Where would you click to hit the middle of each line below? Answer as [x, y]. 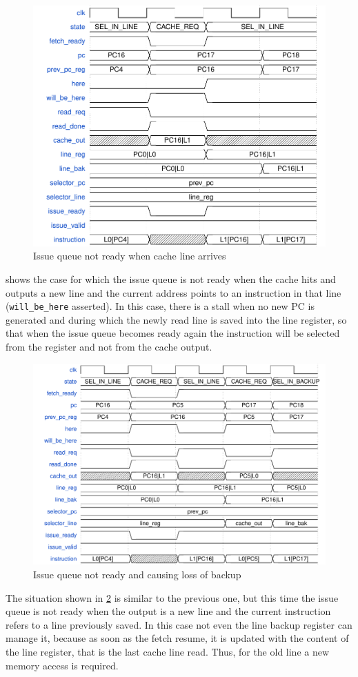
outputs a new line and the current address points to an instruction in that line [173, 292]
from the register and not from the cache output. [109, 346]
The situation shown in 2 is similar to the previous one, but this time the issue [172, 597]
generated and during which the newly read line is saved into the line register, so [176, 319]
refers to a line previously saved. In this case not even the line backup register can [179, 624]
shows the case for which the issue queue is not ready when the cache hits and [171, 278]
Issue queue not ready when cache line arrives [130, 256]
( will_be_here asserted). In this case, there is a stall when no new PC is [160, 306]
